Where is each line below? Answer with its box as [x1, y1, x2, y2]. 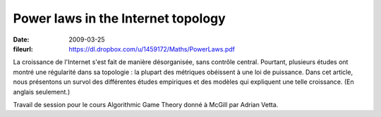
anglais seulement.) [13, 87, 71, 96]
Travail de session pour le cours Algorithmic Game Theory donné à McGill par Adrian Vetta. [13, 100, 279, 109]
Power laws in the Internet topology [13, 11, 226, 26]
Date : [13, 35, 30, 44]
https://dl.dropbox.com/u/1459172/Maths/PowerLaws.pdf [68, 44, 236, 53]
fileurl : [13, 44, 33, 53]
